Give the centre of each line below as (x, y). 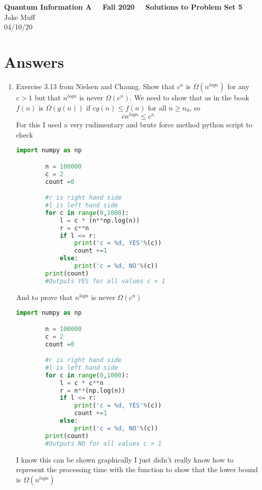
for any (238, 86)
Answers (34, 61)
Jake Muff (20, 17)
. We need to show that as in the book (189, 97)
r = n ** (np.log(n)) (92, 390)
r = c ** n (74, 228)
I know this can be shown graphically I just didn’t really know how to (125, 459)
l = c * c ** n (81, 383)
